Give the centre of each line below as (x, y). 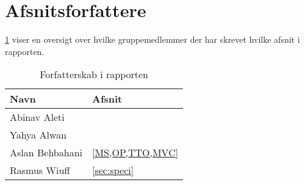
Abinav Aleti (37, 117)
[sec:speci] (113, 170)
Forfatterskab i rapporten (94, 74)
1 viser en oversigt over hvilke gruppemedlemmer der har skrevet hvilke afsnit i (152, 39)
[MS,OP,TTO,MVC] (135, 153)
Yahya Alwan (38, 135)
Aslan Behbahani (46, 153)
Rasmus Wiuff (40, 170)
